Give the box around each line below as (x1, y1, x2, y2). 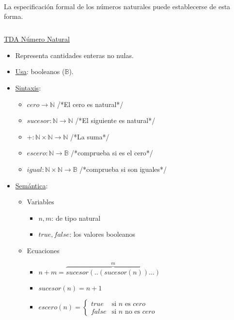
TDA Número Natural (4, 34, 70, 44)
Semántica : (15, 180, 48, 190)
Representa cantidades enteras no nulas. (15, 50, 134, 60)
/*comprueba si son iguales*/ (79, 164, 167, 174)
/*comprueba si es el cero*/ (71, 148, 153, 158)
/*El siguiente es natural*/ (75, 115, 156, 125)
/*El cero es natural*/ (57, 99, 124, 109)
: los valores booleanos (69, 229, 136, 239)
